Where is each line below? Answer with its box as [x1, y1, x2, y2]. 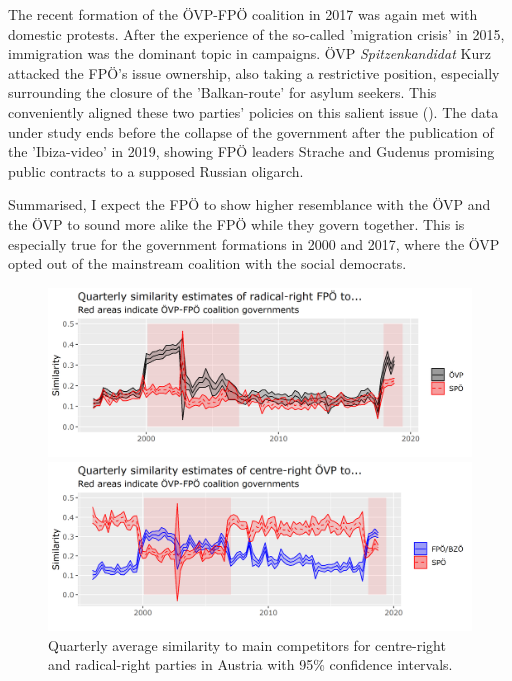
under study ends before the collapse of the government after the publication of [8, 121, 494, 142]
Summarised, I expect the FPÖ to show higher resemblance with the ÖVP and [8, 194, 491, 215]
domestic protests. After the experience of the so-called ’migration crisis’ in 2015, [8, 23, 505, 44]
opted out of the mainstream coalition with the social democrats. [8, 253, 407, 274]
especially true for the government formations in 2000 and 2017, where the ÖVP [8, 233, 500, 254]
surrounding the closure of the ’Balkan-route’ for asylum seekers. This [8, 82, 437, 103]
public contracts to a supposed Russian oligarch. [8, 160, 304, 181]
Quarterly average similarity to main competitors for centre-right [48, 634, 446, 655]
